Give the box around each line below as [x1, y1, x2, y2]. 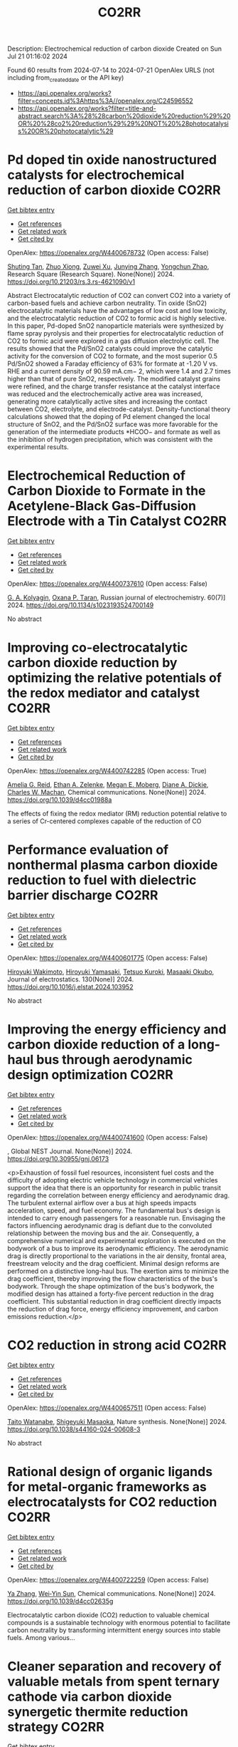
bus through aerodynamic [36, 1051, 193, 1068]
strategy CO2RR [7, 1718, 104, 1735]
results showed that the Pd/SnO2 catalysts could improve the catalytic [7, 344, 213, 353]
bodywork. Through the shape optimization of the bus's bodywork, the [7, 1282, 215, 1290]
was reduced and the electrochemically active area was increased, [7, 389, 203, 398]
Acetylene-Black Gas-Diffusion [7, 498, 197, 514]
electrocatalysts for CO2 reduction [7, 1494, 217, 1510]
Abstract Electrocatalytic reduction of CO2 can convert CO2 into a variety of [7, 291, 231, 299]
